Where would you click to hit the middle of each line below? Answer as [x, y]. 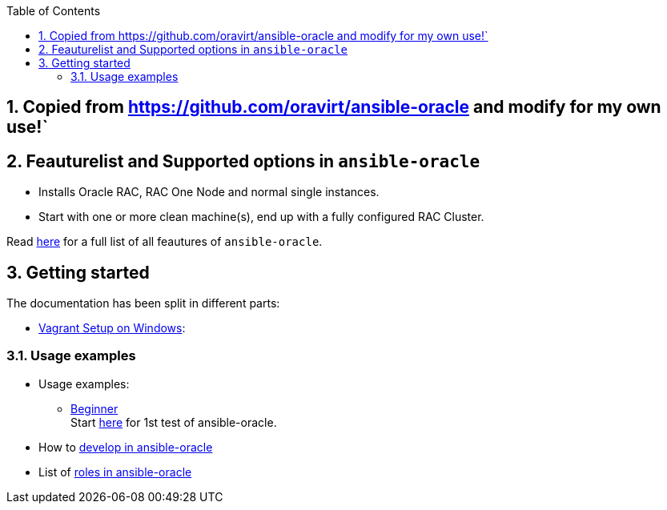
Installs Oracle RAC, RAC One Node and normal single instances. [209, 192]
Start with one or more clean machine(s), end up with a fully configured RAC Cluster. [261, 217]
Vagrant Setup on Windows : [112, 328]
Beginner [94, 408]
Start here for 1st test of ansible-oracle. [174, 422]
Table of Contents [54, 11]
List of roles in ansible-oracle [115, 472]
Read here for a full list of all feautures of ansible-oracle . [165, 242]
